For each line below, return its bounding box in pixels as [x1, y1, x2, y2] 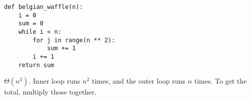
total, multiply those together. [4, 87, 97, 97]
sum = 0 [18, 20, 44, 27]
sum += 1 [47, 45, 76, 52]
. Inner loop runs [29, 76, 81, 86]
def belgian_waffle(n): [4, 3, 83, 10]
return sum [18, 61, 55, 69]
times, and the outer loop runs [92, 76, 186, 86]
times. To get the [194, 76, 247, 86]
